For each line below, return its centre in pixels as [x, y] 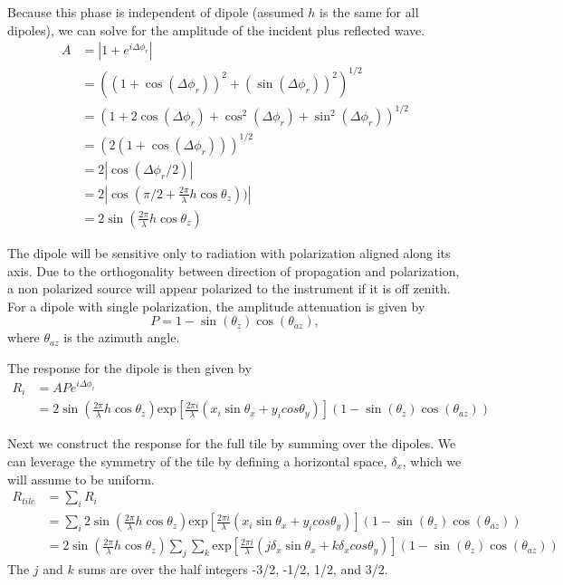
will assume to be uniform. [81, 479]
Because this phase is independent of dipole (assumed [156, 12]
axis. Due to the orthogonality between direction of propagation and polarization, [234, 270]
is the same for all [369, 12]
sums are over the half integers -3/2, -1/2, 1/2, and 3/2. [233, 568]
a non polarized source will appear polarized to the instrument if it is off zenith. [229, 288]
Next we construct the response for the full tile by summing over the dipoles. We [232, 443]
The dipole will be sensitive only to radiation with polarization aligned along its [229, 252]
